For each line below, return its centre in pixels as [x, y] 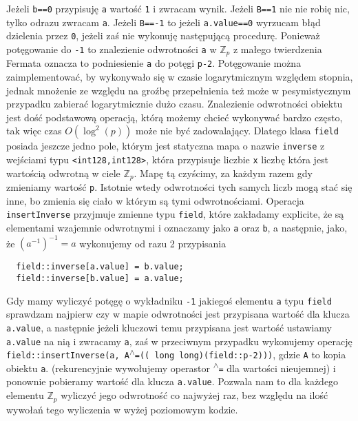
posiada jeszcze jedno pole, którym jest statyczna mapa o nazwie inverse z [166, 146]
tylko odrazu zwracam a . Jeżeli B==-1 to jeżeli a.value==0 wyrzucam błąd [164, 22]
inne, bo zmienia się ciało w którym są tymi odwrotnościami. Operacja [155, 200]
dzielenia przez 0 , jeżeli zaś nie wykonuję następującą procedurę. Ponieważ [163, 35]
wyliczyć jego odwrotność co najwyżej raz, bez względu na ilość [194, 395]
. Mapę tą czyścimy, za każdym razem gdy [223, 173]
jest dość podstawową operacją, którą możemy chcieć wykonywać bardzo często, [175, 117]
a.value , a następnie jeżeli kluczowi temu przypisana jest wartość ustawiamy [169, 327]
